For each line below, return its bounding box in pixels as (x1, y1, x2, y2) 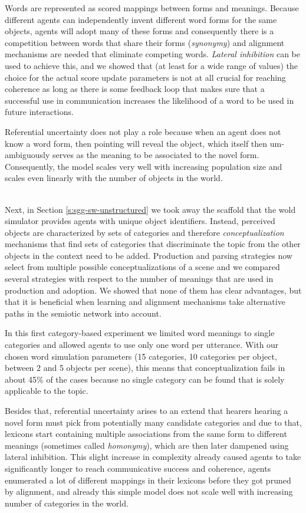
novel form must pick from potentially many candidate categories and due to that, (5, 416, 302, 428)
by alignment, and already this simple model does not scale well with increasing (5, 485, 293, 498)
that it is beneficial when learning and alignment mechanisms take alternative (5, 295, 285, 308)
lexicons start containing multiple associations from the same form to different (5, 427, 287, 440)
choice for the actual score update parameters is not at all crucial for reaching (5, 71, 286, 83)
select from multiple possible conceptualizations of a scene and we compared (5, 261, 280, 273)
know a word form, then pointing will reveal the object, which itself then (5, 137, 268, 149)
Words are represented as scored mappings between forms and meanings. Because (5, 2, 299, 14)
